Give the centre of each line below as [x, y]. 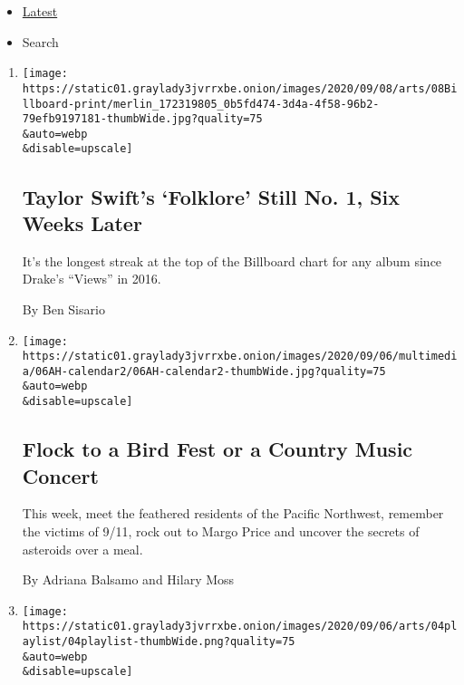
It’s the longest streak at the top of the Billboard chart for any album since [232, 260]
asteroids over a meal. [82, 549]
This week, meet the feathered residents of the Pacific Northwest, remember [233, 513]
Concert [60, 475]
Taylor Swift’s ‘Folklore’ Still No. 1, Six [211, 196]
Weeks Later [82, 222]
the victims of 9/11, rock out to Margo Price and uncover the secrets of [221, 531]
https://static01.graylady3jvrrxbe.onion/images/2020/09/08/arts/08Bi [240, 88]
